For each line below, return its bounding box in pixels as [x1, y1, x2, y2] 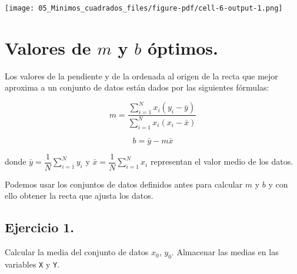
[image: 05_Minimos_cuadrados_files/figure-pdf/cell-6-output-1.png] [5, 4, 283, 12]
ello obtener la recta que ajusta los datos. [5, 189, 153, 202]
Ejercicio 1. [5, 218, 75, 236]
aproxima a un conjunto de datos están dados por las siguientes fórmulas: [5, 81, 269, 93]
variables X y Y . [5, 258, 60, 270]
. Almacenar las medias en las [171, 246, 279, 258]
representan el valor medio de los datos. [150, 155, 293, 168]
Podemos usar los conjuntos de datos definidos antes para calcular [5, 178, 243, 190]
